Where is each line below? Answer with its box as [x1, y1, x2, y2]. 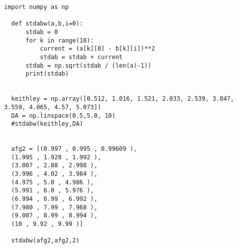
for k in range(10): [25, 37, 94, 44]
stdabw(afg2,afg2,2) [11, 237, 80, 244]
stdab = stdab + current [40, 53, 123, 61]
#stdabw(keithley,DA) [11, 120, 83, 128]
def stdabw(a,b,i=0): [11, 20, 83, 28]
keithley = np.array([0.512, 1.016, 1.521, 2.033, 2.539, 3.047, [11, 95, 234, 103]
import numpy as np [4, 4, 69, 11]
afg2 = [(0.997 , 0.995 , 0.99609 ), [11, 145, 137, 153]
